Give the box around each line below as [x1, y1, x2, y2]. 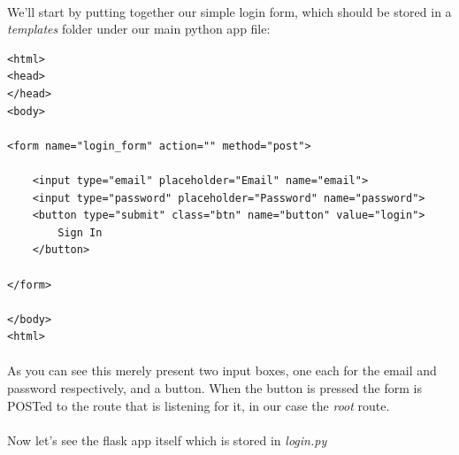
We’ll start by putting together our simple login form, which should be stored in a [7, 2, 452, 20]
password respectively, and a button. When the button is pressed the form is [7, 379, 422, 397]
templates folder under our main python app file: [7, 19, 271, 38]
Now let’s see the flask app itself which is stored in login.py [7, 430, 327, 449]
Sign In [57, 226, 103, 239]
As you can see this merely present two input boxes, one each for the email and [7, 361, 437, 380]
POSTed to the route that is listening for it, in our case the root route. [7, 396, 390, 414]
